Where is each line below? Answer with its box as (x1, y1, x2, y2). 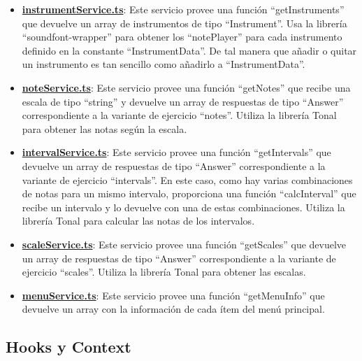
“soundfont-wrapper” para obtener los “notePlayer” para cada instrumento (22, 29, 342, 44)
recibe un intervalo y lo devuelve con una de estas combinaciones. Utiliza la (22, 199, 345, 214)
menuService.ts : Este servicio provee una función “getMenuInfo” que (22, 288, 325, 302)
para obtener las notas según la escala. (22, 121, 187, 136)
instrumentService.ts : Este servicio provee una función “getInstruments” (22, 2, 345, 16)
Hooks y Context (6, 336, 131, 358)
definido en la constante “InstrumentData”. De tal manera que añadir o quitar (22, 43, 357, 57)
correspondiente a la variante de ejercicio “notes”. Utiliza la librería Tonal (22, 108, 337, 122)
